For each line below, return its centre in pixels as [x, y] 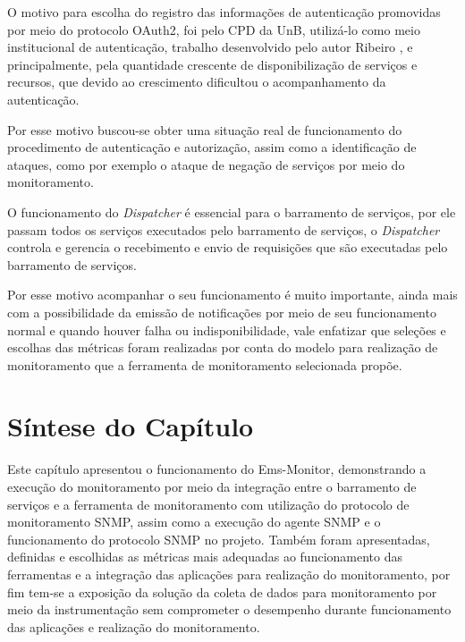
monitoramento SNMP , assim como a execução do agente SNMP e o [194, 522]
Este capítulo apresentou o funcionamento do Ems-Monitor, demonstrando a [217, 469]
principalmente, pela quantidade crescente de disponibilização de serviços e [212, 64]
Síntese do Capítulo [131, 426]
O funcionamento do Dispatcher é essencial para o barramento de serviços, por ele [232, 211]
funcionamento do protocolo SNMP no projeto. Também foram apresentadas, [219, 539]
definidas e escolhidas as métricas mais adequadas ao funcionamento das [205, 557]
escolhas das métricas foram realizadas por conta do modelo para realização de [223, 347]
